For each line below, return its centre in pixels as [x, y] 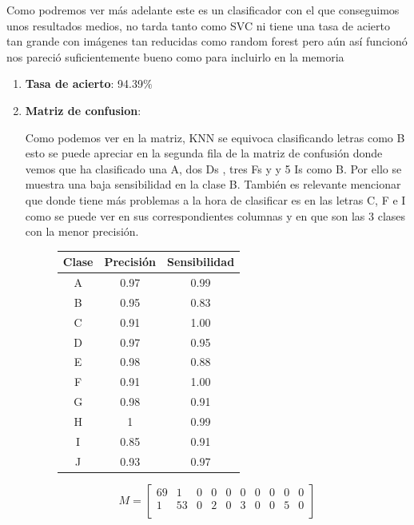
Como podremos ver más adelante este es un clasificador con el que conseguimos [203, 10]
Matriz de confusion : [83, 110]
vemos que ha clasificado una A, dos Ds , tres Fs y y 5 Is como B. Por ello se [213, 168]
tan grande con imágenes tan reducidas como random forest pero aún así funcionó [207, 41]
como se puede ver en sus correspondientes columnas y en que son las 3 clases [215, 215]
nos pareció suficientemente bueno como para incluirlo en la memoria [175, 56]
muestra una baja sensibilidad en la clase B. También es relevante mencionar [213, 184]
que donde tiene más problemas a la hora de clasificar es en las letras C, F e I [215, 199]
